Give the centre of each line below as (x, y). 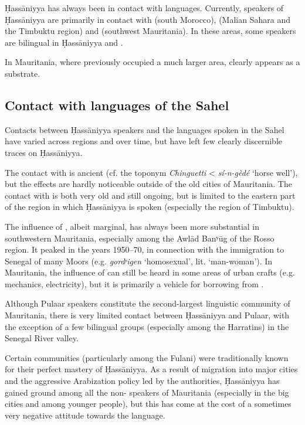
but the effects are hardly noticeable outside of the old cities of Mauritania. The (148, 184)
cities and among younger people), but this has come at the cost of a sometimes (148, 404)
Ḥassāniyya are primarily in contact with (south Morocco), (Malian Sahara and (148, 19)
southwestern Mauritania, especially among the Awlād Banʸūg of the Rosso (140, 238)
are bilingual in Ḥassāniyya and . (64, 42)
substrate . (23, 73)
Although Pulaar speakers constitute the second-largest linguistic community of (148, 303)
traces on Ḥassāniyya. (44, 152)
